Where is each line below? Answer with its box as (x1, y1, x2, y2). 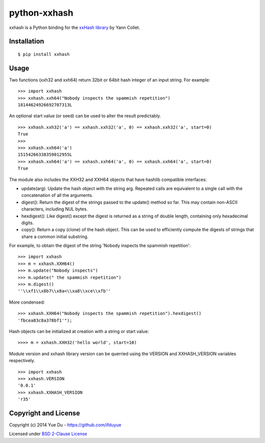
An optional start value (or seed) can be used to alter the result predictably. (9, 113, 161, 119)
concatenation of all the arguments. (21, 192, 93, 198)
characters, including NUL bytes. (21, 206, 88, 212)
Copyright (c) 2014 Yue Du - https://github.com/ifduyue (9, 422, 122, 428)
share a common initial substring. (21, 234, 89, 239)
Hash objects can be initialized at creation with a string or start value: (9, 328, 149, 334)
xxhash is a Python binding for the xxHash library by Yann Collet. (9, 25, 140, 30)
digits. (21, 220, 34, 226)
